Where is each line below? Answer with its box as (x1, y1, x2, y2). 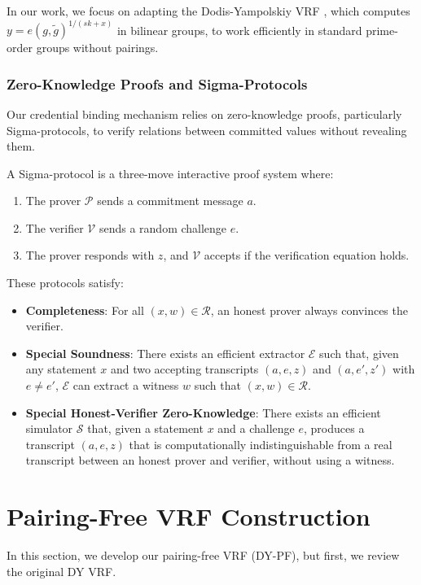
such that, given (319, 344, 399, 361)
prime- (366, 21, 398, 38)
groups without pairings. (36, 39, 159, 56)
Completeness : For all (25, 301, 144, 318)
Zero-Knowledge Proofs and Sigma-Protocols (7, 73, 308, 94)
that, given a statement (87, 420, 204, 437)
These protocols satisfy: (7, 274, 124, 291)
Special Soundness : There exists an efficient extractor (25, 344, 305, 361)
